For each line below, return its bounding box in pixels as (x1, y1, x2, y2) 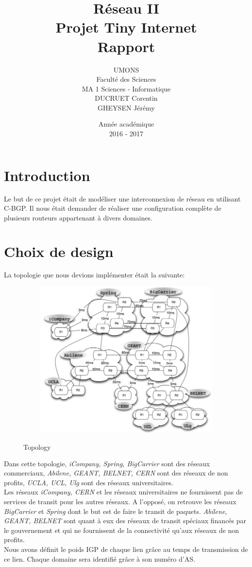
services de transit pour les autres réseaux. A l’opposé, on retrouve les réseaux (4, 496, 236, 507)
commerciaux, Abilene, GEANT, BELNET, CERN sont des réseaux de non (4, 468, 228, 478)
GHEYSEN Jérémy (98, 102, 155, 112)
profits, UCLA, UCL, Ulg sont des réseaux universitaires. (4, 477, 173, 487)
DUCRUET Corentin (95, 93, 158, 103)
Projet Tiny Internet (55, 17, 197, 37)
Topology (23, 442, 51, 452)
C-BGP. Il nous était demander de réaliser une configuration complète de (4, 203, 221, 213)
